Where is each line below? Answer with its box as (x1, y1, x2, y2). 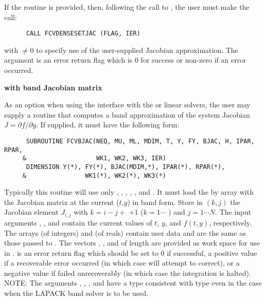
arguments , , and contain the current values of (4, 217, 152, 228)
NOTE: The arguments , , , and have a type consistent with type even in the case (4, 277, 262, 288)
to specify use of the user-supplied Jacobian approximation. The (36, 44, 238, 55)
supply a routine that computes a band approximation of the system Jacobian (4, 109, 250, 120)
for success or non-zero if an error (140, 54, 246, 65)
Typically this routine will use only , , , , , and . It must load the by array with (4, 186, 254, 197)
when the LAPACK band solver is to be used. (4, 288, 149, 298)
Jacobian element (4, 207, 59, 217)
